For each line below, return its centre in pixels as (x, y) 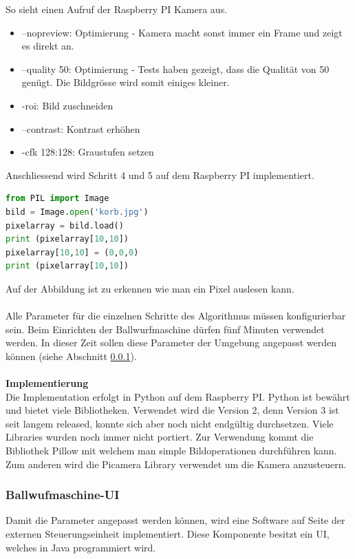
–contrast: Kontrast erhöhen (81, 128)
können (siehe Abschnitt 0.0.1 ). (71, 356)
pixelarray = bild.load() (65, 225)
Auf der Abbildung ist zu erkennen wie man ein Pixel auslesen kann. (150, 288)
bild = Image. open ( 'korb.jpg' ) (77, 212)
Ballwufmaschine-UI (63, 495)
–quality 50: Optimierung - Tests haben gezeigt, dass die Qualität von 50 (175, 68)
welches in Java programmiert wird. (81, 547)
